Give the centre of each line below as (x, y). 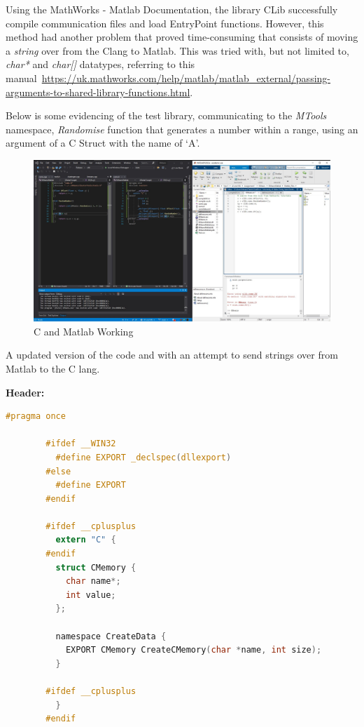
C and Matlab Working (84, 331)
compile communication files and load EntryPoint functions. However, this (165, 23)
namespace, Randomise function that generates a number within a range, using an (182, 129)
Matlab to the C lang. (53, 368)
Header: (25, 392)
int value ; (91, 595)
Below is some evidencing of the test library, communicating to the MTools (166, 115)
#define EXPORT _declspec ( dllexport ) (143, 457)
